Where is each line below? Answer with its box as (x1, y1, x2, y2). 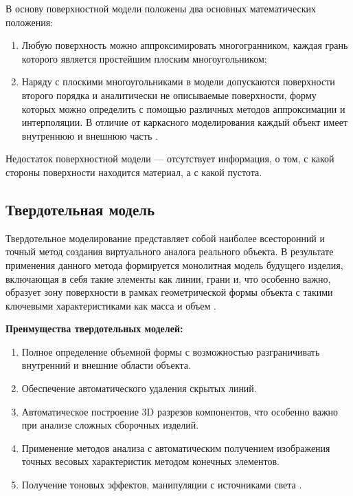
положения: (5, 14, 53, 29)
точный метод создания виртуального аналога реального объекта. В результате (5, 244, 334, 259)
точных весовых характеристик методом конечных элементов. (21, 454, 280, 468)
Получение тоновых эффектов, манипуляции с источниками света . (21, 477, 302, 492)
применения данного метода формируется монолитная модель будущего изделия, (5, 257, 343, 272)
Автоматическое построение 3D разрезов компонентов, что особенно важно (21, 404, 339, 418)
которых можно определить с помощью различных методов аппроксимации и (21, 101, 345, 116)
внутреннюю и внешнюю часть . (21, 128, 158, 142)
